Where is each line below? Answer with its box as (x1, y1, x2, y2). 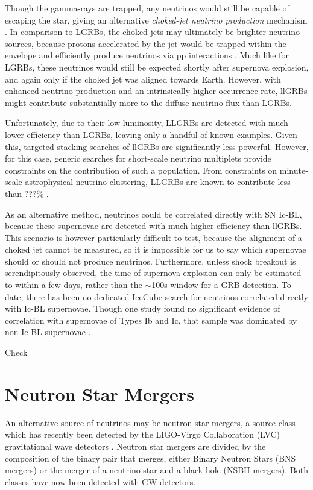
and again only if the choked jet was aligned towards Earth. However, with (5, 72, 281, 85)
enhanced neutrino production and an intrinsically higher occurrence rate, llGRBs (5, 84, 308, 97)
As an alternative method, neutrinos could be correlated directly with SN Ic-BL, (5, 207, 302, 220)
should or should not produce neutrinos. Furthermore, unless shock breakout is (5, 254, 296, 267)
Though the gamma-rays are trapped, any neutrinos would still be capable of (5, 2, 289, 14)
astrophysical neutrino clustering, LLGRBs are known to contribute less (25, 175, 291, 188)
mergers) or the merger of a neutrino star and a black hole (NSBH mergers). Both (5, 463, 308, 476)
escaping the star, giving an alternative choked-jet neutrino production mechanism (5, 13, 308, 26)
